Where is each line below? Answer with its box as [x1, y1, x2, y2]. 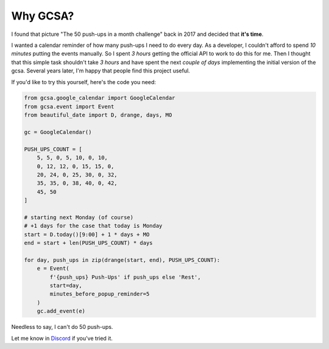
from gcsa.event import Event [24, 103, 115, 110]
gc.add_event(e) [37, 308, 85, 315]
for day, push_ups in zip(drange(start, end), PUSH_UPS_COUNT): [24, 256, 221, 263]
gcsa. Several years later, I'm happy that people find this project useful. [11, 67, 190, 74]
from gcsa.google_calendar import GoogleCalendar [24, 94, 175, 102]
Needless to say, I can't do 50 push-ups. [11, 323, 113, 331]
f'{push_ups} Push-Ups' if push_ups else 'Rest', [49, 273, 201, 280]
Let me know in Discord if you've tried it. [11, 334, 113, 342]
